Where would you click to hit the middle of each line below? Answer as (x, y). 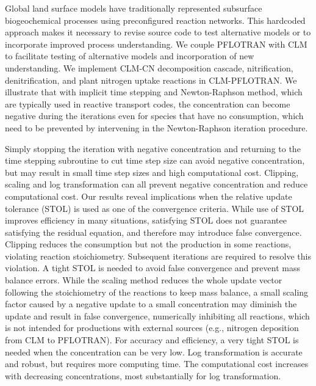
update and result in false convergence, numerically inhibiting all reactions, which (157, 315)
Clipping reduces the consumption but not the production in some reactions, (148, 244)
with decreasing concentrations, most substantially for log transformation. (143, 375)
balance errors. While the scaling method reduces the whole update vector (144, 280)
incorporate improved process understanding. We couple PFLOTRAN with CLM (156, 44)
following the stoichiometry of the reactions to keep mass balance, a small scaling (157, 292)
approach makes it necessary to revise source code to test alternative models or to (158, 32)
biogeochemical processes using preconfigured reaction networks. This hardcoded (155, 20)
